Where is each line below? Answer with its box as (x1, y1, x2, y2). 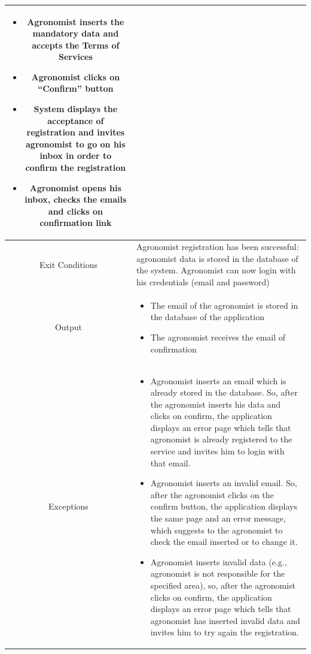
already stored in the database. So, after (150, 386, 298, 399)
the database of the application (150, 311, 264, 323)
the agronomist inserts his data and (150, 397, 281, 410)
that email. (150, 456, 191, 469)
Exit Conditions (39, 258, 98, 270)
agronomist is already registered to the (150, 433, 292, 445)
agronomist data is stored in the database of (136, 252, 298, 264)
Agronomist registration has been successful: (136, 240, 299, 253)
